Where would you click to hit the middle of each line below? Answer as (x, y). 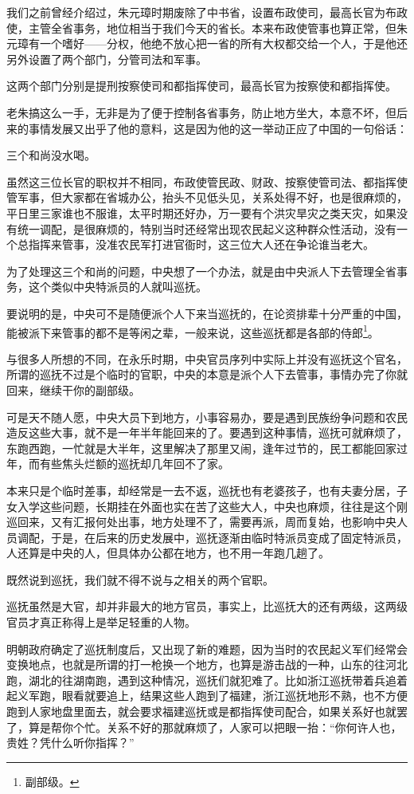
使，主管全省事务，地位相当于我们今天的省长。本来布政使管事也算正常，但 (201, 28)
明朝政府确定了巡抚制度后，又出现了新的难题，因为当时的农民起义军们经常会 (207, 649)
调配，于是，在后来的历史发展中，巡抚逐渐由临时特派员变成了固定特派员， (212, 537)
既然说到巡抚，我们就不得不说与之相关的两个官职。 (140, 579)
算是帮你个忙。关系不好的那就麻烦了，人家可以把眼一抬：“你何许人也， (215, 727)
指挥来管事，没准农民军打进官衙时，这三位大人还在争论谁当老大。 (201, 244)
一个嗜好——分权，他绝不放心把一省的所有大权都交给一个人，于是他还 (223, 43)
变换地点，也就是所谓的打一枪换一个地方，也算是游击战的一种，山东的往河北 (207, 664)
